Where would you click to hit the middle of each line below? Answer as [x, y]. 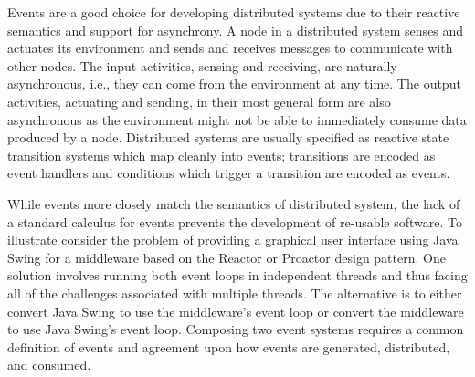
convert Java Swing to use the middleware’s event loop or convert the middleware [236, 311]
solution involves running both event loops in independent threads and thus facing [237, 275]
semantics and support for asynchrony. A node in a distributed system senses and [236, 30]
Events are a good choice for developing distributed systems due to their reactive [234, 12]
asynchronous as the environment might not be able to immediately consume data [237, 119]
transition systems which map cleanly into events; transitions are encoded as [222, 155]
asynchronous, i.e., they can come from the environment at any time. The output [234, 84]
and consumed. [49, 365]
